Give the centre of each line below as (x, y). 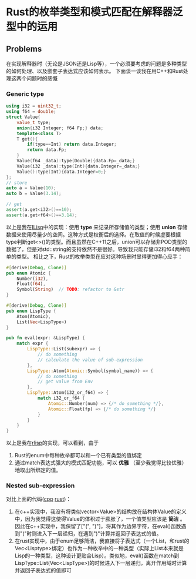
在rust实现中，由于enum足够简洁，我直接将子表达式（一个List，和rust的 (102, 541)
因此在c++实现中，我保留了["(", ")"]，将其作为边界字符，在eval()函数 (98, 526)
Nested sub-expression (40, 486)
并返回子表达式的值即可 (43, 570)
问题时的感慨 (42, 78)
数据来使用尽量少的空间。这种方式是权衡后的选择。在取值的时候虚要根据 (93, 234)
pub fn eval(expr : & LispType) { (45, 338)
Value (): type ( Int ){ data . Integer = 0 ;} (62, 172)
